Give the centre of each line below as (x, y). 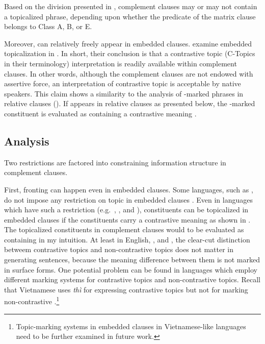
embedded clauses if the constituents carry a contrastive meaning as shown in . (127, 219)
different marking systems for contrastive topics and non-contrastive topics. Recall (132, 279)
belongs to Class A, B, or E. (48, 26)
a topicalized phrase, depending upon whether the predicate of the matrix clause (130, 16)
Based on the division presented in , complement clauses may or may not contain (131, 6)
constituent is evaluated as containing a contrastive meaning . (100, 113)
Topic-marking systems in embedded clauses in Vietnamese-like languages (131, 326)
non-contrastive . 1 (32, 301)
